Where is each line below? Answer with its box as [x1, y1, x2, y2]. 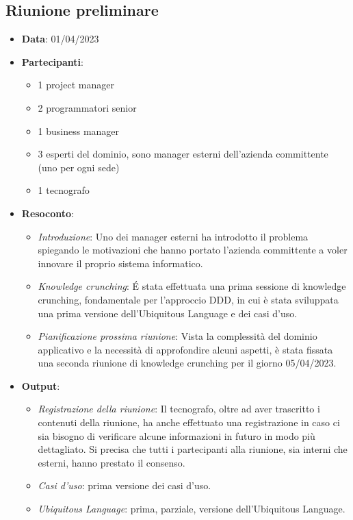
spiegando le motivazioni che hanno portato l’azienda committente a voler [38, 243, 348, 257]
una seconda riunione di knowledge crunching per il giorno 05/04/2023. [38, 356, 337, 370]
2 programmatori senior [38, 100, 137, 114]
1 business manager [38, 123, 120, 138]
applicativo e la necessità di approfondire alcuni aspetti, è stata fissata [38, 342, 333, 356]
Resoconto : [21, 206, 75, 220]
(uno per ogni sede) [38, 160, 120, 174]
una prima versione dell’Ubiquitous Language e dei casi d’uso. [38, 306, 298, 320]
